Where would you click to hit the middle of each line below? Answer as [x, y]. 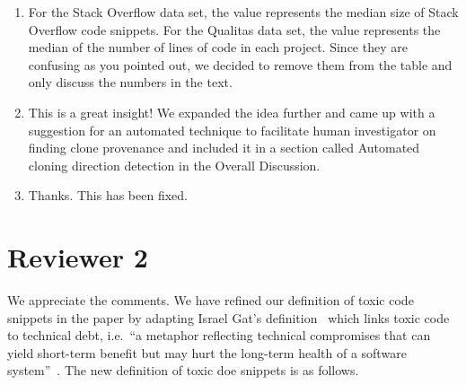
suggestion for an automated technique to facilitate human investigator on [232, 130]
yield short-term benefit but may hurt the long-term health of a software [207, 352]
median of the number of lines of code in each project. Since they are [218, 47]
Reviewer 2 [78, 257]
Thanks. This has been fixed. [108, 195]
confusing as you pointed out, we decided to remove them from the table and [240, 64]
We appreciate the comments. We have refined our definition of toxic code [211, 300]
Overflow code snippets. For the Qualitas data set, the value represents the [234, 29]
